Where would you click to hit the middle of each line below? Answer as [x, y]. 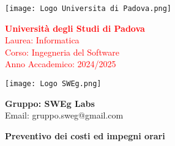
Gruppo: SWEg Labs [50, 103]
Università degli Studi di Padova [75, 28]
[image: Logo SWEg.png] [53, 84]
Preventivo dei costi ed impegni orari [85, 135]
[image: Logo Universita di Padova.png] [88, 9]
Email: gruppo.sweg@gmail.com [64, 115]
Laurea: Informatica [42, 40]
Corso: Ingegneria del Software [62, 52]
